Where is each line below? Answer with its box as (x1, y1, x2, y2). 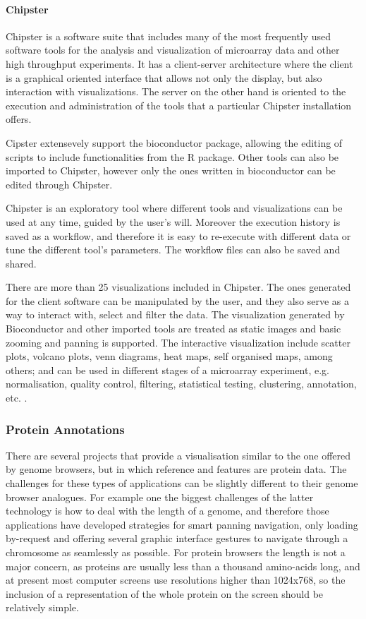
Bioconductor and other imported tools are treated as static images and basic (6, 321, 341, 336)
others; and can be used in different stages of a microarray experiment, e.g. (6, 362, 330, 377)
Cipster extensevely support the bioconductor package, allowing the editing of (6, 135, 343, 150)
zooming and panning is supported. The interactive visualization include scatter (6, 335, 350, 349)
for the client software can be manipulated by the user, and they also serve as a (6, 293, 350, 308)
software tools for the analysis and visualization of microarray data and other (6, 42, 340, 57)
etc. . (6, 390, 28, 405)
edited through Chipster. (6, 176, 113, 191)
